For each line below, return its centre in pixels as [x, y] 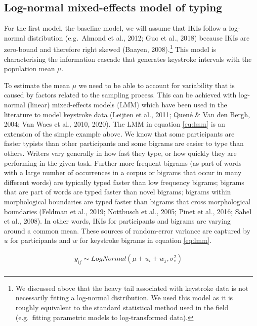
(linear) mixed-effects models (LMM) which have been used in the [127, 105]
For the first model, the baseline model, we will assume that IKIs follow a [115, 28]
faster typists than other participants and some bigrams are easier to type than [124, 143]
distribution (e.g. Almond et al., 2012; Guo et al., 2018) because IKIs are [138, 37]
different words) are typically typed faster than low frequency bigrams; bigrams [124, 182]
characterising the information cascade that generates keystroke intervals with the [128, 59]
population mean [30, 69]
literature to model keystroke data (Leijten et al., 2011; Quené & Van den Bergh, [127, 114]
